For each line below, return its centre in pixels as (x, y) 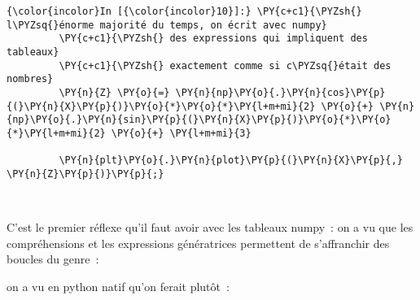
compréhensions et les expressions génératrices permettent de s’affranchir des (198, 243)
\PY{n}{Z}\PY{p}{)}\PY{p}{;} (85, 174)
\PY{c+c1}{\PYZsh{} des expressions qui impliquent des (213, 39)
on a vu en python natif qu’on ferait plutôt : (118, 286)
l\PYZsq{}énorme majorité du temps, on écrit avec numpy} (167, 25)
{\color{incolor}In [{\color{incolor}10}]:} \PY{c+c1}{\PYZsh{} (184, 11)
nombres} (30, 79)
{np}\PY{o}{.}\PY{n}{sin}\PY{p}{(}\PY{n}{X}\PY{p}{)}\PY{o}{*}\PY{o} (199, 120)
